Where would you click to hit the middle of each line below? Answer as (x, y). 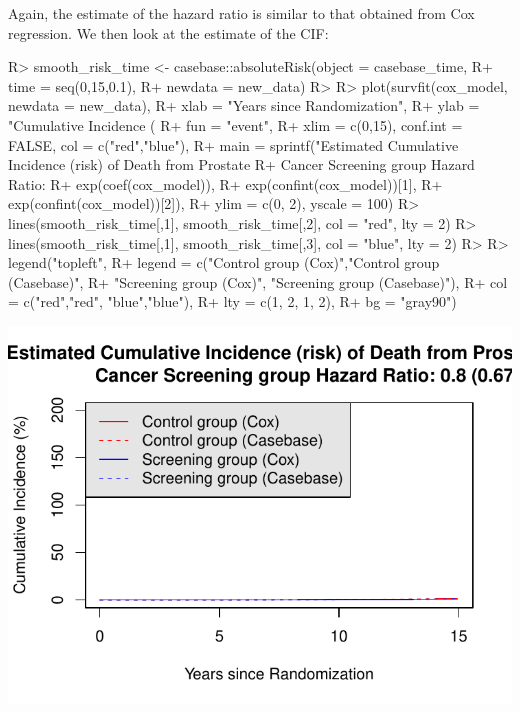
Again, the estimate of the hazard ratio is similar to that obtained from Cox (241, 13)
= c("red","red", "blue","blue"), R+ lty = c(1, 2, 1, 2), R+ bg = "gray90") (232, 301)
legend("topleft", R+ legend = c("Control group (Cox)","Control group (224, 262)
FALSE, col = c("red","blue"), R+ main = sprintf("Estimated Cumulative (233, 144)
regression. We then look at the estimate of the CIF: (168, 32)
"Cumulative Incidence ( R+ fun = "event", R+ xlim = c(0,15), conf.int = (235, 124)
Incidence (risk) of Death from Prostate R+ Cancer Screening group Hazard (241, 164)
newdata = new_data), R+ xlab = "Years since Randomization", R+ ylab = (244, 105)
